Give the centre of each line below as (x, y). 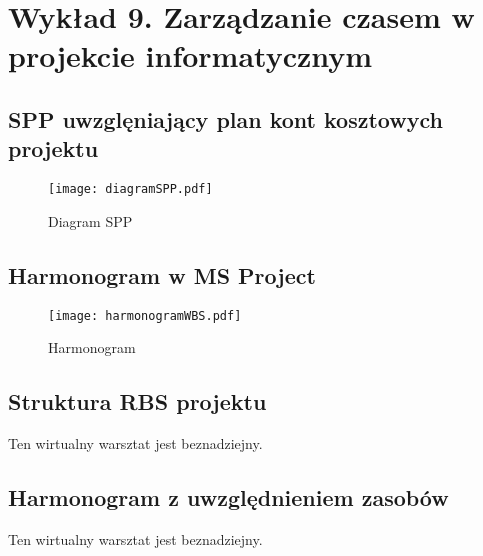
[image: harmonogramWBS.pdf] (145, 315)
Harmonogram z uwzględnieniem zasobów (228, 497)
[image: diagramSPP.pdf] (130, 189)
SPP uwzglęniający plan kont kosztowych (225, 118)
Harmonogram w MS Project (162, 274)
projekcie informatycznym (190, 55)
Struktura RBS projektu (137, 401)
